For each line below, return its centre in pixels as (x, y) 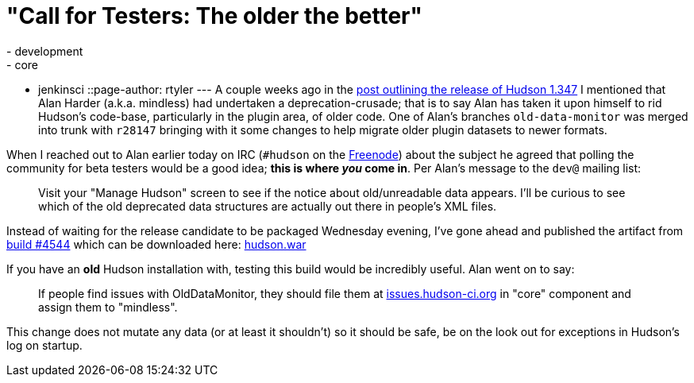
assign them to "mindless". (108, 307)
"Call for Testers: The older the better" (214, 16)
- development (45, 51)
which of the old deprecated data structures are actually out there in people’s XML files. (268, 206)
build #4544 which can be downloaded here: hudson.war (156, 244)
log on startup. (44, 345)
